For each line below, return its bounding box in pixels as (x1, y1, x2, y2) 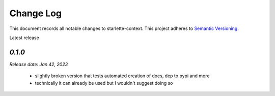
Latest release (9, 35, 39, 41)
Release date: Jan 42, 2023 (9, 61, 68, 67)
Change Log (9, 8, 62, 19)
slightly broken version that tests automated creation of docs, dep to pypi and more (35, 73, 210, 79)
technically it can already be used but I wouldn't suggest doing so (35, 80, 173, 86)
